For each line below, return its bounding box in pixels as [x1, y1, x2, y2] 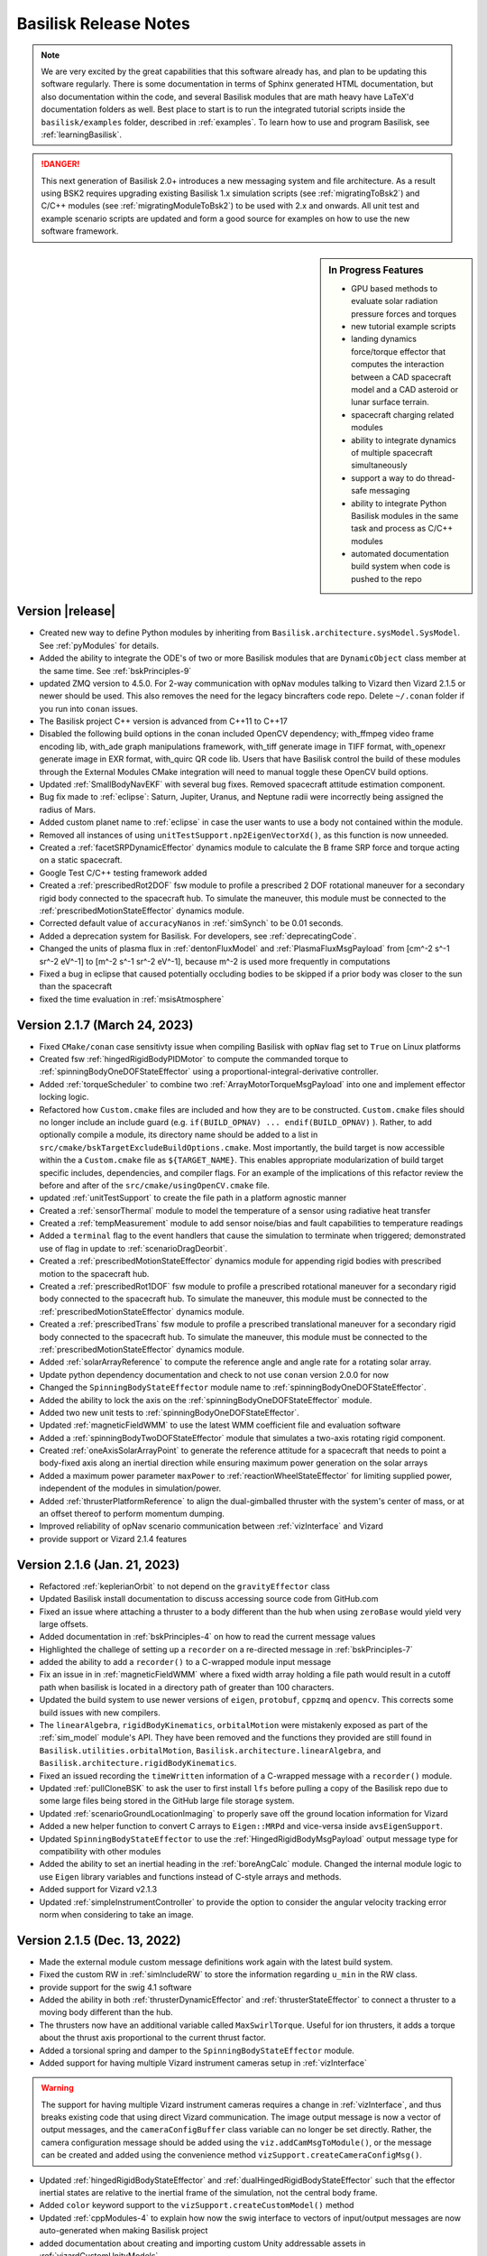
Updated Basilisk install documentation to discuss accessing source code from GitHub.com [39, 1594, 379, 1604]
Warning [41, 2083, 74, 2094]
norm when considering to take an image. [39, 1909, 194, 1919]
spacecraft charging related [351, 409, 455, 420]
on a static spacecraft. [39, 855, 123, 865]
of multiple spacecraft [351, 447, 433, 458]
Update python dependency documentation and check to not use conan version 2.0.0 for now [39, 1369, 390, 1380]
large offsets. [39, 1618, 89, 1629]
